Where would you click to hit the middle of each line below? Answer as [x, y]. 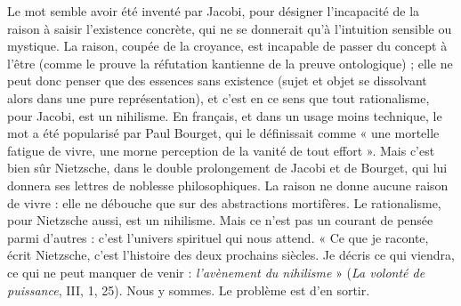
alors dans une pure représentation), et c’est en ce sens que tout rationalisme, [218, 97]
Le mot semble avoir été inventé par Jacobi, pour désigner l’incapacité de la [214, 11]
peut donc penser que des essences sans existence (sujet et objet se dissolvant [217, 81]
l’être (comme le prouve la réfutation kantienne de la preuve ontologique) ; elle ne [230, 63]
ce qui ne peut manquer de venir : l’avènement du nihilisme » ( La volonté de [216, 272]
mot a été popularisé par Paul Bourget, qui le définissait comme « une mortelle [223, 133]
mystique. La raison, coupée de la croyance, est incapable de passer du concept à [227, 46]
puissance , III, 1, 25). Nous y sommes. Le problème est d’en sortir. [189, 290]
